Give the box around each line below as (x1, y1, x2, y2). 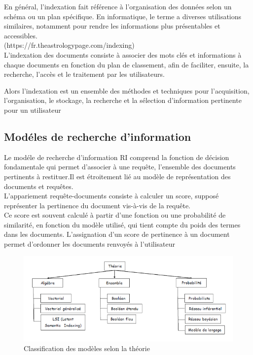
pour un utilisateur (4, 104, 61, 115)
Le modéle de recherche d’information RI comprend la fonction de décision (4, 152, 229, 162)
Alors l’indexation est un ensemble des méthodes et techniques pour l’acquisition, (4, 85, 250, 96)
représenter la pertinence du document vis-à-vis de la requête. (4, 200, 191, 210)
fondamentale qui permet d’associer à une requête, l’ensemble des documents (4, 161, 236, 172)
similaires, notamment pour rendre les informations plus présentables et (4, 21, 220, 31)
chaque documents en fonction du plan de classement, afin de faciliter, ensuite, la (4, 59, 249, 69)
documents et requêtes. (4, 181, 73, 191)
